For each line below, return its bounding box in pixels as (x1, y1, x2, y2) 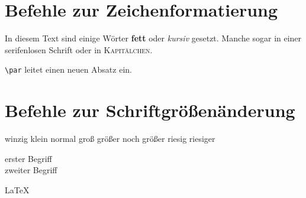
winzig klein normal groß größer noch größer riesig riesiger (5, 132, 215, 145)
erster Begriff (5, 152, 52, 164)
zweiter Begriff (5, 164, 57, 176)
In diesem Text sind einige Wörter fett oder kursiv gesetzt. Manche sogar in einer (5, 32, 302, 44)
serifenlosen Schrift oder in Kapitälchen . (5, 43, 153, 56)
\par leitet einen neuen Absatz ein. (5, 63, 132, 76)
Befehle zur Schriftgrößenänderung (5, 98, 295, 122)
